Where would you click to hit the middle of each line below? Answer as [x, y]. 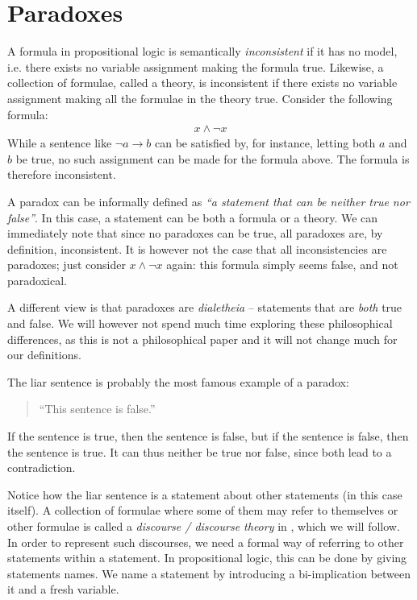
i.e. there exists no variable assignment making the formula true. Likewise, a [196, 66]
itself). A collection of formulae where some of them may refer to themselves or [203, 510]
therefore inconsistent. [62, 174]
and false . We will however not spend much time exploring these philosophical [200, 323]
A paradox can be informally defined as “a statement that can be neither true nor [208, 201]
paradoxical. [37, 280]
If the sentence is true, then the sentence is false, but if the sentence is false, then [208, 436]
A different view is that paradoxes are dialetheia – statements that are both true [205, 307]
